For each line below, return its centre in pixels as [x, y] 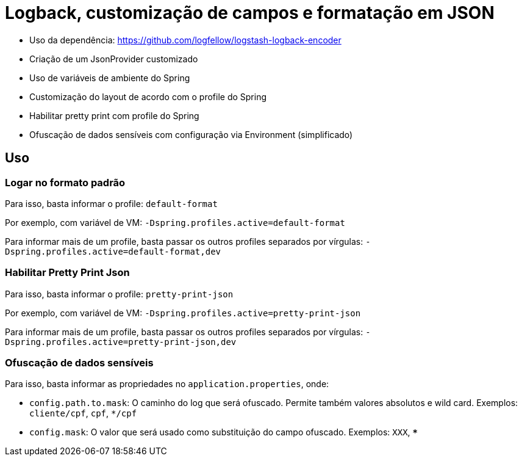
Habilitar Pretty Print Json [67, 273]
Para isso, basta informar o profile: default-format [111, 203]
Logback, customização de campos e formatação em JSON [250, 13]
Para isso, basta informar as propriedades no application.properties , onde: [167, 384]
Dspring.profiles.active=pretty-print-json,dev [121, 342]
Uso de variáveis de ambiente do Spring [110, 78]
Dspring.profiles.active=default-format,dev [113, 251]
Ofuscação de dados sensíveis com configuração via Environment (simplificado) [191, 134]
